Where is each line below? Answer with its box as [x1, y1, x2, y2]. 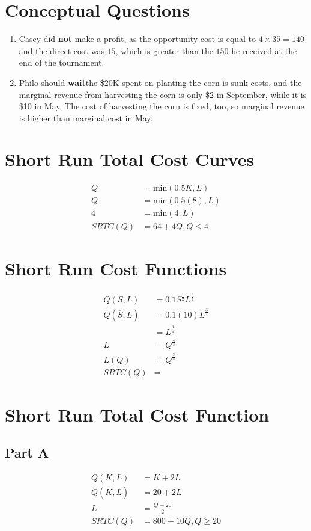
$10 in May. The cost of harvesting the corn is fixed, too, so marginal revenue [19, 100, 304, 112]
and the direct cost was [19, 44, 104, 57]
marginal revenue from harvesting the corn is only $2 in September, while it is [19, 88, 307, 100]
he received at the [231, 44, 297, 57]
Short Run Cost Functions [5, 256, 227, 280]
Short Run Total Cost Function [5, 402, 270, 426]
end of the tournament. [19, 56, 104, 69]
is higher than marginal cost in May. [19, 111, 153, 124]
